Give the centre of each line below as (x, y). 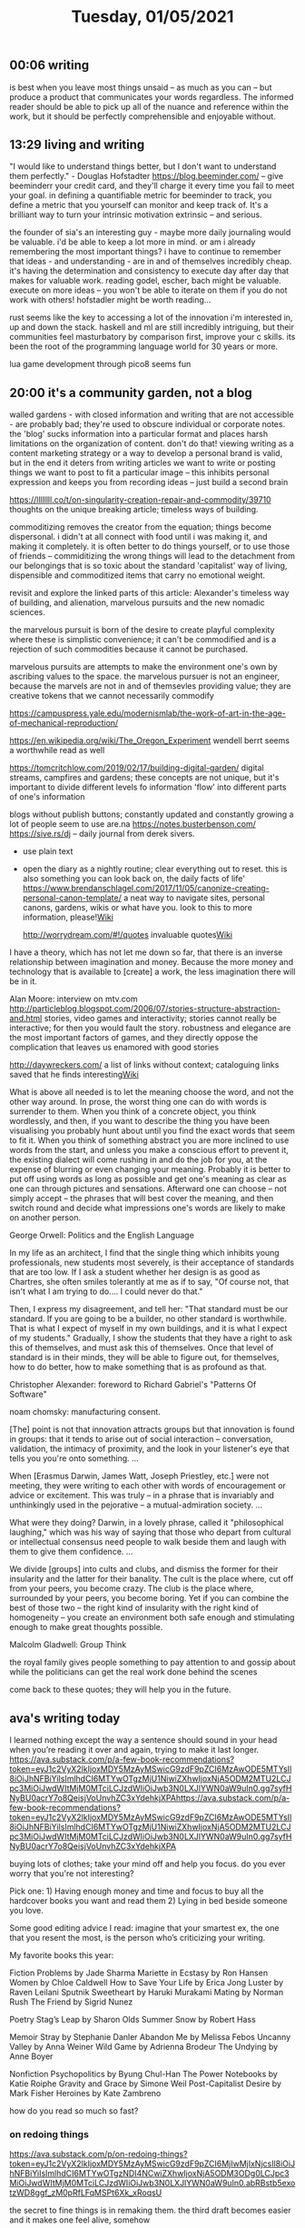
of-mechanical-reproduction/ (64, 723)
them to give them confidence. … (71, 1552)
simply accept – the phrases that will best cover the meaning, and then (142, 1199)
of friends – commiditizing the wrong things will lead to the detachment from (152, 556)
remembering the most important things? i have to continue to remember (145, 252)
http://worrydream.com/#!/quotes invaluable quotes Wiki (128, 935)
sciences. (27, 612)
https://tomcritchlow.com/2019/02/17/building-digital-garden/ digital (137, 768)
